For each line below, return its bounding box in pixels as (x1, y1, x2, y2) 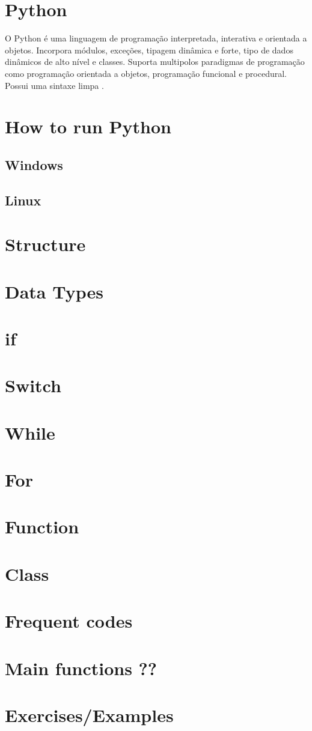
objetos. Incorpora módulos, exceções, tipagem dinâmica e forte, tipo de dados (5, 43, 293, 56)
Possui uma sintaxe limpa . (5, 79, 104, 91)
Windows (5, 155, 63, 174)
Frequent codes (5, 608, 133, 633)
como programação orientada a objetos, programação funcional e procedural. (5, 67, 287, 79)
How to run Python (5, 114, 171, 139)
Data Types (5, 279, 103, 303)
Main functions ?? (5, 655, 157, 680)
